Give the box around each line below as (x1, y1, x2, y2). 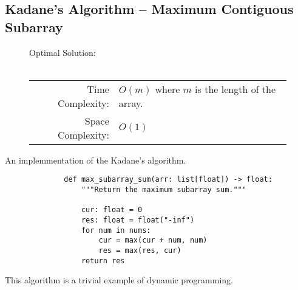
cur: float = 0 (81, 205, 143, 215)
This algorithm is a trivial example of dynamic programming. (5, 274, 233, 286)
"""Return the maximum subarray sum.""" (81, 185, 246, 195)
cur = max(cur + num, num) (98, 236, 208, 245)
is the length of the (195, 81, 276, 96)
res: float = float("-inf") (81, 216, 195, 224)
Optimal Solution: (29, 46, 96, 58)
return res (81, 256, 125, 265)
